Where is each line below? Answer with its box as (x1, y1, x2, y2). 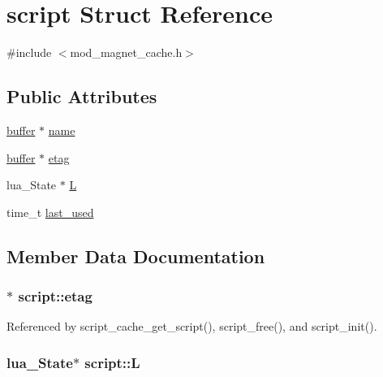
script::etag (18, 286, 93, 305)
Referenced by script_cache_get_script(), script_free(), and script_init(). (6, 318, 377, 335)
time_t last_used (6, 203, 94, 220)
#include (6, 44, 52, 61)
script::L (84, 352, 140, 372)
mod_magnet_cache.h (70, 44, 183, 61)
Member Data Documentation (6, 243, 265, 268)
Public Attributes (6, 84, 157, 109)
